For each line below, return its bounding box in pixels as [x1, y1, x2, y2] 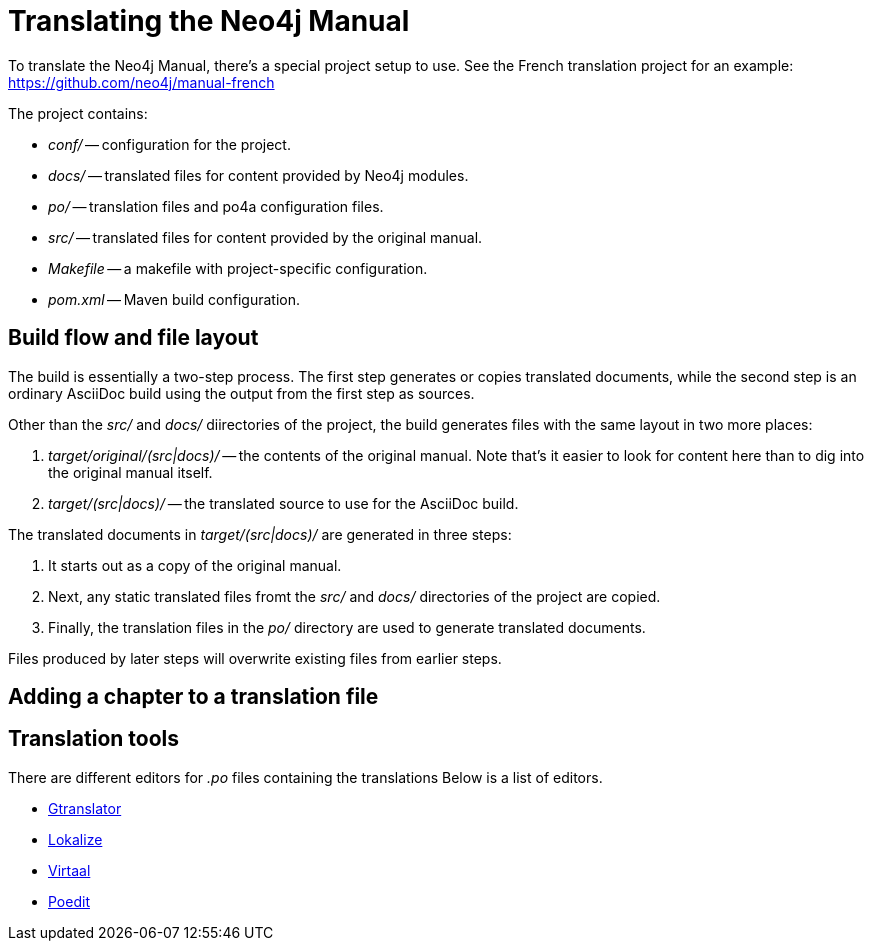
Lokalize [48, 830, 103, 848]
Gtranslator [48, 799, 122, 817]
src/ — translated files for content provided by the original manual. [48, 228, 483, 246]
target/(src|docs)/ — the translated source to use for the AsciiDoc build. [48, 494, 519, 512]
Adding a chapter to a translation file [8, 684, 379, 710]
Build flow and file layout [8, 325, 259, 351]
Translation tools [8, 726, 180, 752]
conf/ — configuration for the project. [48, 135, 291, 153]
